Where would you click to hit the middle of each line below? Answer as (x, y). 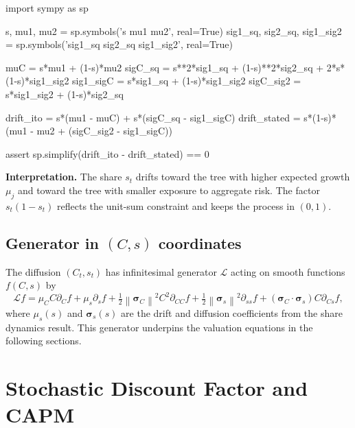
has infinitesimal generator (161, 271)
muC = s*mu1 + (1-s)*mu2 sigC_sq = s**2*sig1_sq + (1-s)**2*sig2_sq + (165, 67)
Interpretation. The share (64, 177)
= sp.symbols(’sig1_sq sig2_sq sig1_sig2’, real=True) (119, 44)
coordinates (200, 242)
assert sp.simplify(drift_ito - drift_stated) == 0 (107, 153)
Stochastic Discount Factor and (157, 387)
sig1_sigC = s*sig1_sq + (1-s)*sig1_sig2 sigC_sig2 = (187, 81)
